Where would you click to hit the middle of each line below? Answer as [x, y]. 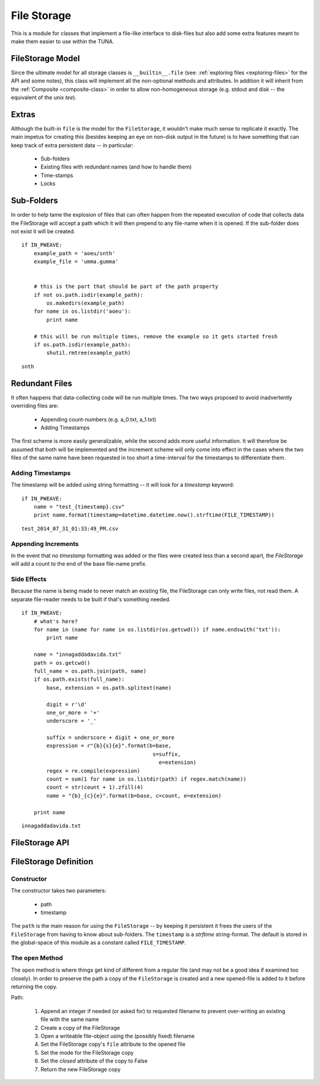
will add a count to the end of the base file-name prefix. [79, 564]
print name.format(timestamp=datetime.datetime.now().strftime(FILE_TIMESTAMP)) [154, 515]
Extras [23, 114]
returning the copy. [34, 987]
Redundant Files [41, 383]
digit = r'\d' [67, 704]
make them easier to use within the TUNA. [63, 41]
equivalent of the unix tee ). [44, 97]
